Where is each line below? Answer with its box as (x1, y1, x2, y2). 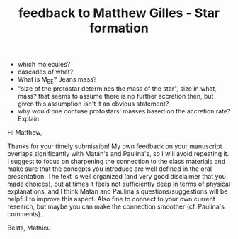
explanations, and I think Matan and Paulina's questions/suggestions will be (7, 187, 228, 196)
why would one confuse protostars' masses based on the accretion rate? (17, 106, 231, 115)
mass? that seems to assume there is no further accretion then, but (17, 91, 214, 100)
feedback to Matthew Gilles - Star (18, 5, 220, 21)
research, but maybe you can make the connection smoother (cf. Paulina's (7, 202, 225, 211)
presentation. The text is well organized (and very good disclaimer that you (7, 172, 227, 180)
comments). (7, 209, 42, 218)
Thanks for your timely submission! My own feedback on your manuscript (7, 142, 222, 150)
